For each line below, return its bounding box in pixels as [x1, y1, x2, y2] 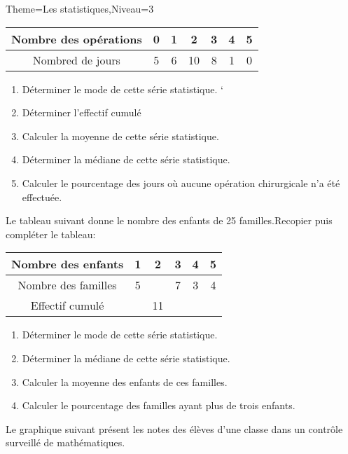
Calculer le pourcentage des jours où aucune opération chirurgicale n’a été [22, 175, 340, 190]
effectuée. [22, 189, 62, 204]
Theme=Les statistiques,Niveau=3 [6, 1, 154, 15]
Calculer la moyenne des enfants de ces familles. [22, 374, 228, 389]
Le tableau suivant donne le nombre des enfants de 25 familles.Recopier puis [6, 213, 333, 228]
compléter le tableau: [6, 226, 96, 241]
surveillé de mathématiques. [6, 435, 125, 450]
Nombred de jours [32, 51, 120, 68]
